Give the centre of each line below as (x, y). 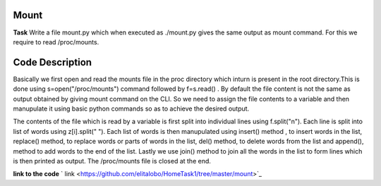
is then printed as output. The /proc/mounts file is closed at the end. (112, 161)
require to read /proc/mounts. (56, 42)
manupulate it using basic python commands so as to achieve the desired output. (131, 108)
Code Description (52, 62)
